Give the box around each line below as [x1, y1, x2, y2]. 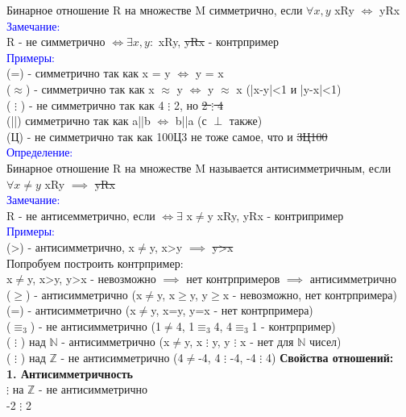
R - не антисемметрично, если [6, 206, 155, 223]
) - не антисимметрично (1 [30, 317, 161, 334]
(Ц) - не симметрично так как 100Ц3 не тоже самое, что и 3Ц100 [6, 127, 328, 144]
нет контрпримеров [186, 270, 280, 287]
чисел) [309, 333, 342, 350]
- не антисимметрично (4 [60, 349, 184, 366]
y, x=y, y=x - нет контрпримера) [151, 302, 313, 319]
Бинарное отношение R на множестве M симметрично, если [6, 2, 303, 18]
